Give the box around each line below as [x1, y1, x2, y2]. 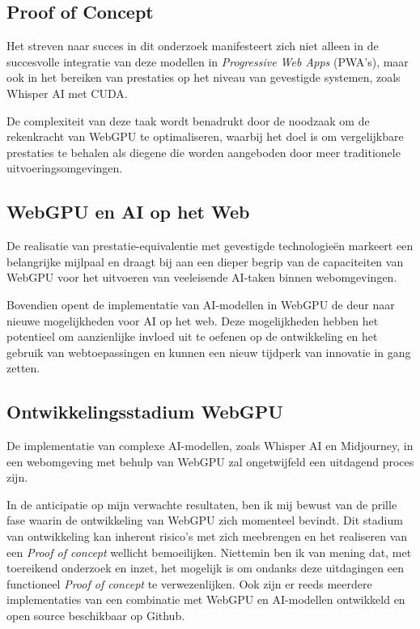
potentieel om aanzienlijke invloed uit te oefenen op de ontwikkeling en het [6, 328, 378, 345]
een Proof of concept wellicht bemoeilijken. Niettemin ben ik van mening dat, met [6, 543, 412, 560]
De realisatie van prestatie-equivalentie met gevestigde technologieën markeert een [6, 237, 414, 254]
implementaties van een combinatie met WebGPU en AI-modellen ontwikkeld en [6, 591, 405, 608]
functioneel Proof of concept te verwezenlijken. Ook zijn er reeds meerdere [6, 575, 372, 592]
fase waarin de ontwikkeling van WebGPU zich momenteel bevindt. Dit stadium [6, 512, 403, 529]
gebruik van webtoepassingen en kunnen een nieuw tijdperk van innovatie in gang [6, 343, 411, 360]
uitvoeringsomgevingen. [6, 159, 123, 176]
